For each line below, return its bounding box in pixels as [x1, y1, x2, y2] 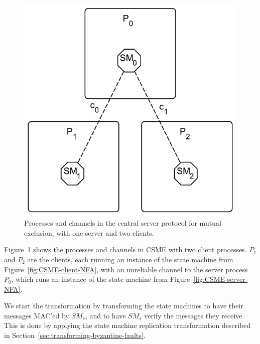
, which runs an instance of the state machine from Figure [11, 274, 190, 284]
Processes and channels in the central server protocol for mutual [24, 218, 221, 228]
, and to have [85, 310, 126, 320]
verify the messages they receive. [144, 310, 244, 320]
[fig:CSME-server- [193, 274, 248, 284]
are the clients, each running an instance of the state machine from [27, 254, 233, 264]
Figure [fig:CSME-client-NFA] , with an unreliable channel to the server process [4, 264, 248, 274]
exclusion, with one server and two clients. [24, 227, 154, 238]
